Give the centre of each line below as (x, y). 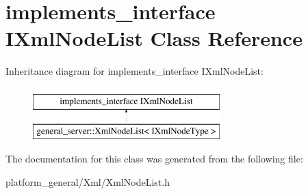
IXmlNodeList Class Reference (154, 38)
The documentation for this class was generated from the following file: (154, 159)
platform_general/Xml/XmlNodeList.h (88, 181)
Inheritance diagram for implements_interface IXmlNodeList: (134, 71)
